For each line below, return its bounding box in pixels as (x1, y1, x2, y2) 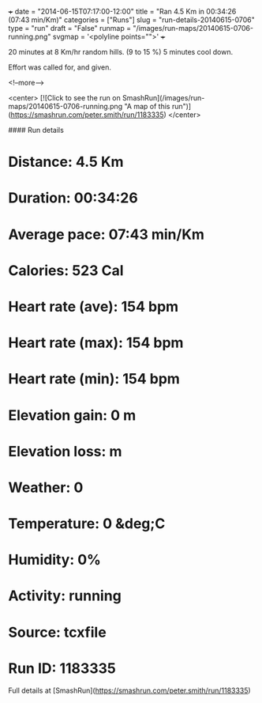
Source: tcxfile (8, 623, 107, 641)
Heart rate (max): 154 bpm (8, 334, 184, 352)
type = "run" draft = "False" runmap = (8, 24, 132, 32)
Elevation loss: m (8, 442, 122, 460)
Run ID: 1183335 (8, 660, 116, 677)
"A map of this (124, 102, 170, 111)
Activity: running (8, 587, 122, 605)
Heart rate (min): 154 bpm (8, 370, 180, 388)
